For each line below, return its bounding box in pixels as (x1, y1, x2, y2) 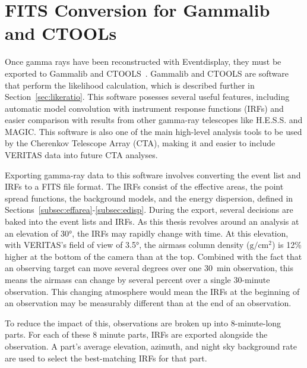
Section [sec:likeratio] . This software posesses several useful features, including (5, 90, 290, 103)
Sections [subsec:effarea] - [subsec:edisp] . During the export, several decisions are (5, 203, 293, 216)
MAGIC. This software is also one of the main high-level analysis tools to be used (5, 125, 302, 137)
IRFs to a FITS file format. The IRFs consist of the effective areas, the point (5, 180, 284, 193)
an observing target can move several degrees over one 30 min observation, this (5, 262, 293, 274)
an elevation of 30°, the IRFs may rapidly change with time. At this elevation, (5, 227, 289, 239)
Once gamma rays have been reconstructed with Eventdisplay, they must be (5, 55, 281, 68)
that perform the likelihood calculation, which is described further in (5, 78, 255, 91)
